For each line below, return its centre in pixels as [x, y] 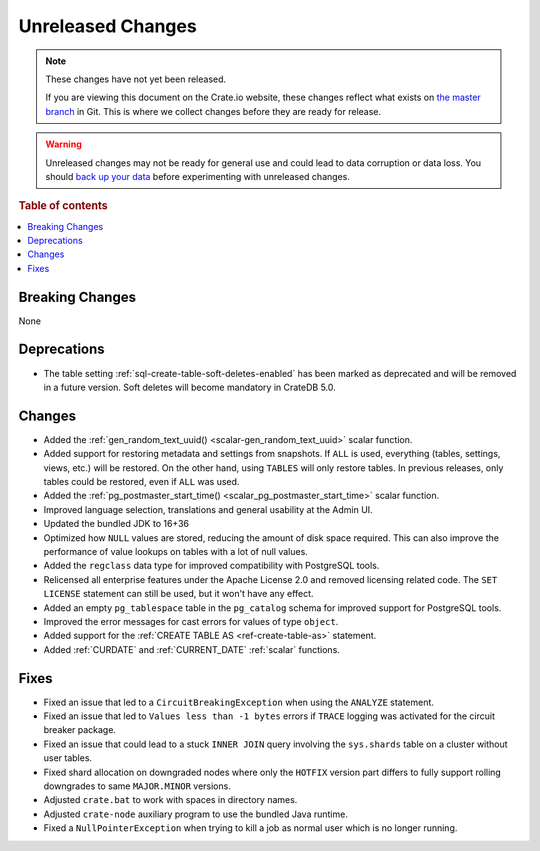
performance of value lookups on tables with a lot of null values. [176, 551]
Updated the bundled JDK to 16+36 [116, 524]
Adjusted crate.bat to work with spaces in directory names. [170, 800]
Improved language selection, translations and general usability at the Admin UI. [208, 509]
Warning [63, 144]
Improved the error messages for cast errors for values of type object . [191, 621]
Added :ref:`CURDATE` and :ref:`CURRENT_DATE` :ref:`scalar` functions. [191, 649]
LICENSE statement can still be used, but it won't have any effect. [178, 594]
